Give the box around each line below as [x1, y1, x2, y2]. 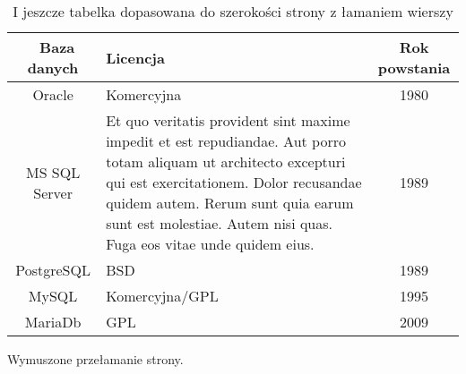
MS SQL [25, 161, 81, 183]
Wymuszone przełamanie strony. [7, 350, 184, 368]
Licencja [106, 47, 165, 68]
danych [27, 57, 79, 78]
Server [33, 182, 73, 203]
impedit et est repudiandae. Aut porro [106, 131, 346, 151]
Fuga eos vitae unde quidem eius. [106, 234, 315, 254]
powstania [377, 57, 451, 78]
